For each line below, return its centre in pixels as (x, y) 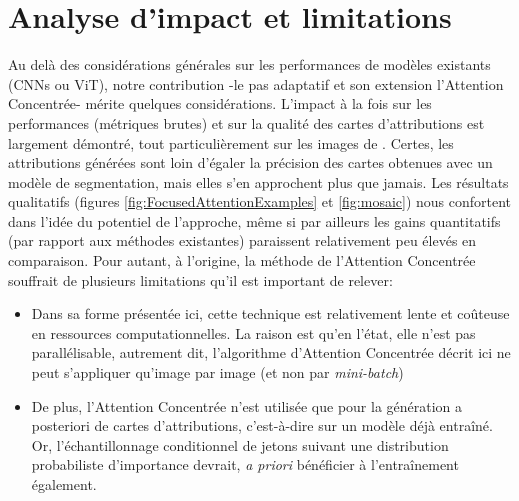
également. (64, 484)
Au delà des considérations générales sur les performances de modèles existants (249, 64)
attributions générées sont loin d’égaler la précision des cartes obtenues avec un (250, 162)
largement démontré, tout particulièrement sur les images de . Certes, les (231, 142)
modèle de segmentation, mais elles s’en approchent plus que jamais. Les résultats (258, 181)
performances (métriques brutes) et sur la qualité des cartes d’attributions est (246, 122)
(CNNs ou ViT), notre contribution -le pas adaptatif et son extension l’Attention (256, 83)
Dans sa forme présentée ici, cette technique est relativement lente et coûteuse (270, 313)
